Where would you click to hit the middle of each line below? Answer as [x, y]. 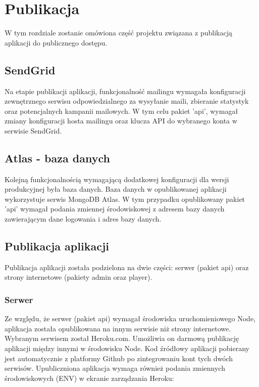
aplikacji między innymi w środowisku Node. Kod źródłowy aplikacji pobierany [127, 348]
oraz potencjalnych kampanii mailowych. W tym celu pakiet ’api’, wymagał [121, 111]
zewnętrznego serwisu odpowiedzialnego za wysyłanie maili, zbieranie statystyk [127, 101]
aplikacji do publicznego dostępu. [56, 42]
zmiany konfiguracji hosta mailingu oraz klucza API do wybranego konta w [121, 121]
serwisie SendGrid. [33, 130]
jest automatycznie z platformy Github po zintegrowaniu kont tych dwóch [119, 358]
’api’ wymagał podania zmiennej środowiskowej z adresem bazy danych [115, 209]
